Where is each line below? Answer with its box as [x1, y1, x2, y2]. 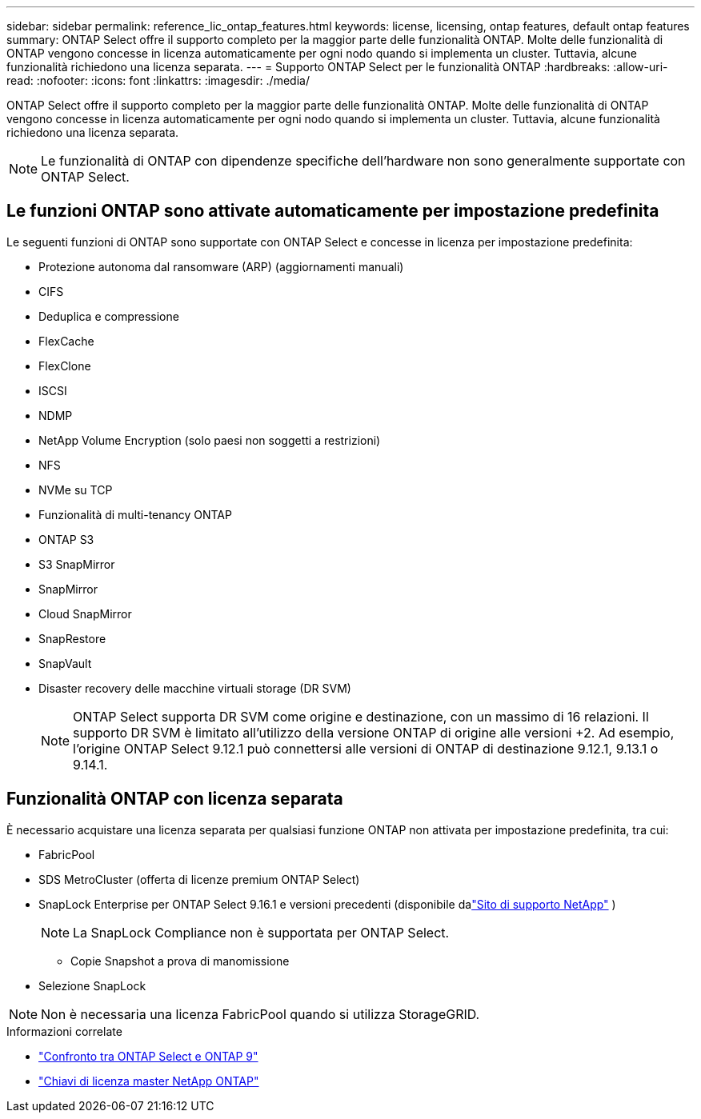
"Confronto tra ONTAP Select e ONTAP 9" [38, 1049, 258, 1063]
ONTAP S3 [38, 532, 94, 546]
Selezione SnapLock [38, 978, 146, 993]
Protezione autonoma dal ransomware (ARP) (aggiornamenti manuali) [38, 259, 404, 274]
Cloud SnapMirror [38, 606, 132, 621]
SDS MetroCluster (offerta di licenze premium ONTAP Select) [38, 872, 360, 886]
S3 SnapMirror [38, 557, 115, 571]
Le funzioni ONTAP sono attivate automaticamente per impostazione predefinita [6, 201, 659, 222]
